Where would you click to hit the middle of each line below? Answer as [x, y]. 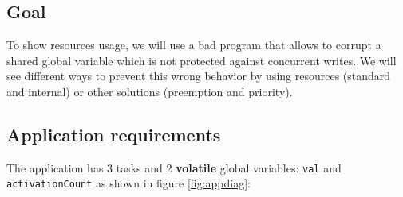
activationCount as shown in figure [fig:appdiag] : [128, 183]
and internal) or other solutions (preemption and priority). [150, 91]
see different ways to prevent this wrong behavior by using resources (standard [199, 76]
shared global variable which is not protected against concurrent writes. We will [201, 60]
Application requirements [114, 134]
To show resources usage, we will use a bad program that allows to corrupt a [194, 45]
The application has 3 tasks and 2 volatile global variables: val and [174, 167]
